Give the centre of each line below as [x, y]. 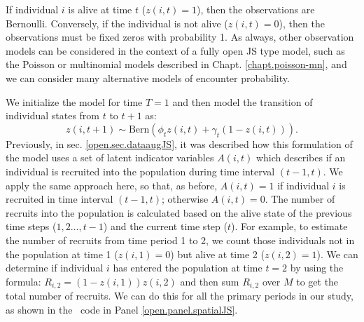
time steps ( [31, 226]
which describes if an [301, 157]
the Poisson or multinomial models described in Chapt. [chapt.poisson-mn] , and [176, 64]
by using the [317, 268]
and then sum [210, 281]
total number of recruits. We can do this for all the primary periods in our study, [180, 296]
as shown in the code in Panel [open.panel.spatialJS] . [122, 309]
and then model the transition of [243, 101]
